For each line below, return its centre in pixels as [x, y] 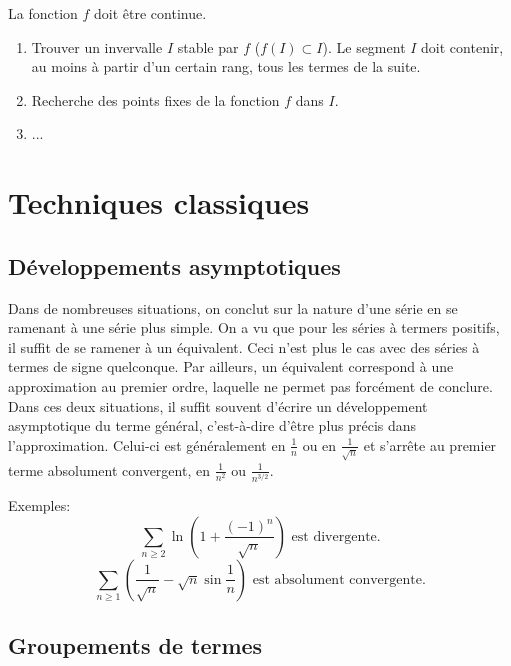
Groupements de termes [135, 645]
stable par [208, 46]
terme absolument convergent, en [109, 469]
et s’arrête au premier [430, 444]
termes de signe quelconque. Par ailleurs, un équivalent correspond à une [231, 366]
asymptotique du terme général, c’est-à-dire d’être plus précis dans [212, 425]
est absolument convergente [337, 579]
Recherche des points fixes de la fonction [155, 99]
